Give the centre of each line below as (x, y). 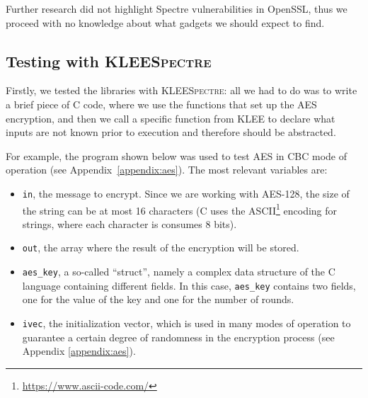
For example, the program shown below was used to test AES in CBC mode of (177, 155)
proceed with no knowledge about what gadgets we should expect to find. (165, 22)
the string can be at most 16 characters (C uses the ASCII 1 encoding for (180, 209)
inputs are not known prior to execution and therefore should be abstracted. (171, 132)
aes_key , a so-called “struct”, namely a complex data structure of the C (179, 272)
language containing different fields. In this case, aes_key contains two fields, (189, 285)
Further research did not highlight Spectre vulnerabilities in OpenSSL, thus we (177, 8)
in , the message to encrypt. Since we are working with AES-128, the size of (186, 193)
